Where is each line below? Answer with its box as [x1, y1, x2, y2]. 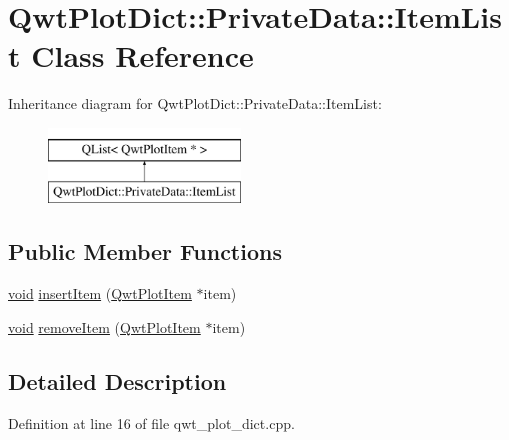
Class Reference [31, 35, 254, 76]
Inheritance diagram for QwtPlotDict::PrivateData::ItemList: [8, 93, 382, 114]
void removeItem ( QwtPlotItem [8, 316, 201, 337]
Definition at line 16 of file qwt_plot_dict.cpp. [8, 412, 295, 433]
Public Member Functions [8, 236, 282, 267]
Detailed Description [8, 365, 227, 396]
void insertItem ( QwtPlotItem [8, 283, 192, 304]
